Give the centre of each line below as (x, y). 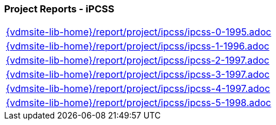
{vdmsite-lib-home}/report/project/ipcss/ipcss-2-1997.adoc (138, 60)
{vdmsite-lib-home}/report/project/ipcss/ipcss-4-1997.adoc (138, 89)
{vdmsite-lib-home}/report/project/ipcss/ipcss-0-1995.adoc (139, 32)
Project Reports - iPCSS (59, 9)
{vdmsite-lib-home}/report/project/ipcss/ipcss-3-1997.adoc (138, 75)
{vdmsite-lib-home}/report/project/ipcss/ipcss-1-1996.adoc (138, 46)
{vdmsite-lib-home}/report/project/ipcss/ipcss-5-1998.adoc (139, 103)
